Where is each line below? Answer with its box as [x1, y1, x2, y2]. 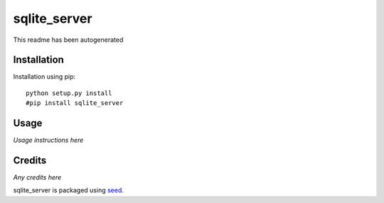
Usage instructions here [13, 136, 84, 145]
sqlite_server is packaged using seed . [13, 186, 124, 194]
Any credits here [13, 173, 62, 182]
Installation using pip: [13, 72, 76, 81]
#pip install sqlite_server [26, 99, 124, 107]
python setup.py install [26, 89, 112, 97]
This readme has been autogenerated [13, 35, 124, 44]
